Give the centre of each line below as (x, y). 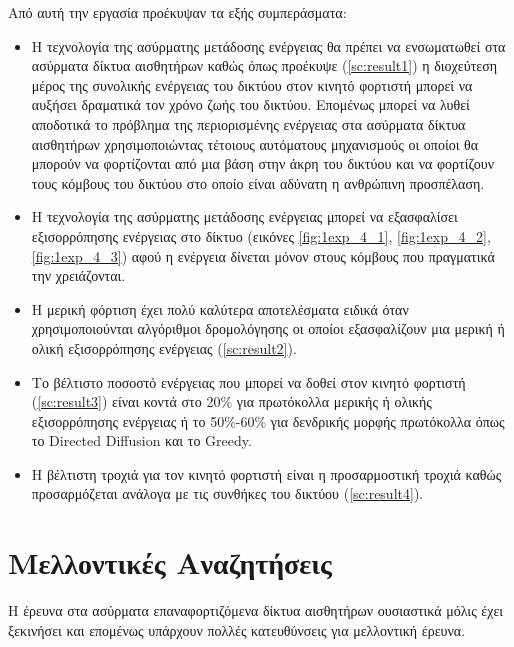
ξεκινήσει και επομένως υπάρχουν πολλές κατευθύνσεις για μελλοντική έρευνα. (237, 629)
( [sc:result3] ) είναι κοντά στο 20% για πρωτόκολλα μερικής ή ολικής (231, 401)
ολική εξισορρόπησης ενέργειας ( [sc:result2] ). (164, 347)
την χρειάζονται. (78, 275)
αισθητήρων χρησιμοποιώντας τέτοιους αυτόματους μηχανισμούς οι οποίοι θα (255, 143)
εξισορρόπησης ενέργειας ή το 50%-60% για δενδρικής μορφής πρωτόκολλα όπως (268, 420)
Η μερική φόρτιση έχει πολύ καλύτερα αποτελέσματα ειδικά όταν (220, 308)
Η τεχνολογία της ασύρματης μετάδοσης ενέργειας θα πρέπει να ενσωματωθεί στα (268, 45)
